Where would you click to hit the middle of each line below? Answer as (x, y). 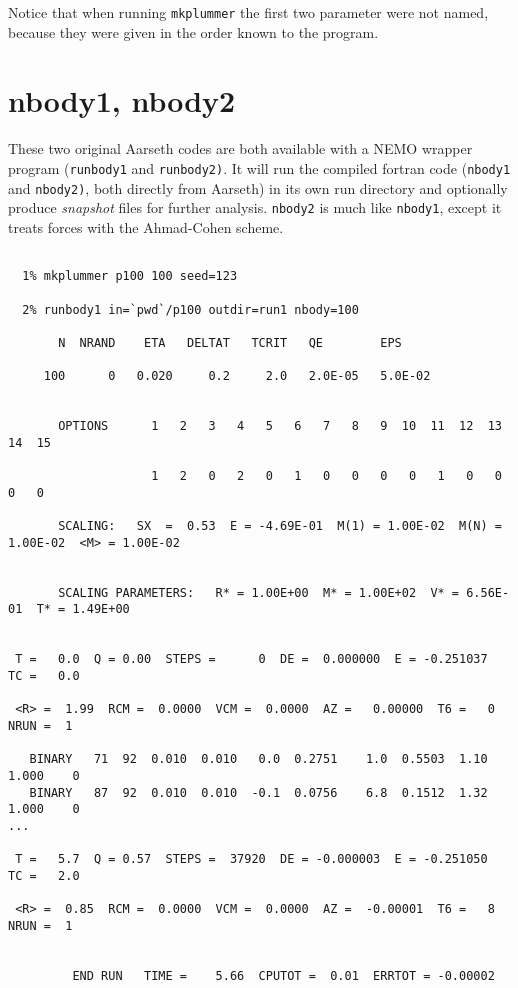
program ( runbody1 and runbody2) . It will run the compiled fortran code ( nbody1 (259, 167)
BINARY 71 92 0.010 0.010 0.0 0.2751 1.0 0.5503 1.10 (258, 759)
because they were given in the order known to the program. (193, 31)
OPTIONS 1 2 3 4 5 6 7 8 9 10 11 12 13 (280, 426)
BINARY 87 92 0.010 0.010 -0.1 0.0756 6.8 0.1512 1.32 (258, 792)
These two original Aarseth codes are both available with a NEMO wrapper (240, 148)
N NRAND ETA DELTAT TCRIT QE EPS (230, 342)
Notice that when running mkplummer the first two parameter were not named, (248, 12)
